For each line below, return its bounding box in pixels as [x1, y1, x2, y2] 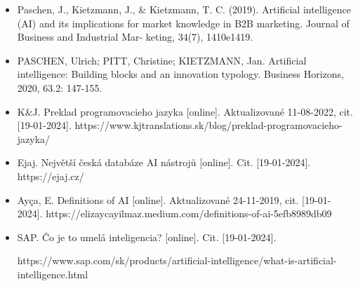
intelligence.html [17, 266, 88, 281]
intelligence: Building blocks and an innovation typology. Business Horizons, [17, 67, 344, 81]
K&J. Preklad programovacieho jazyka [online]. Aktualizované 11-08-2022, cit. [17, 104, 353, 118]
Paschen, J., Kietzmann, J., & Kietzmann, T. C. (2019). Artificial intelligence [17, 2, 351, 16]
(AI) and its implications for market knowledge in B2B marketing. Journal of [17, 15, 350, 30]
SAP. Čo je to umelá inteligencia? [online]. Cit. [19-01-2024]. [17, 229, 277, 244]
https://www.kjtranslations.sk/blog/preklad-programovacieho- [74, 118, 343, 132]
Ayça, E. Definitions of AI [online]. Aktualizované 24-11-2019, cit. [17, 192, 299, 207]
